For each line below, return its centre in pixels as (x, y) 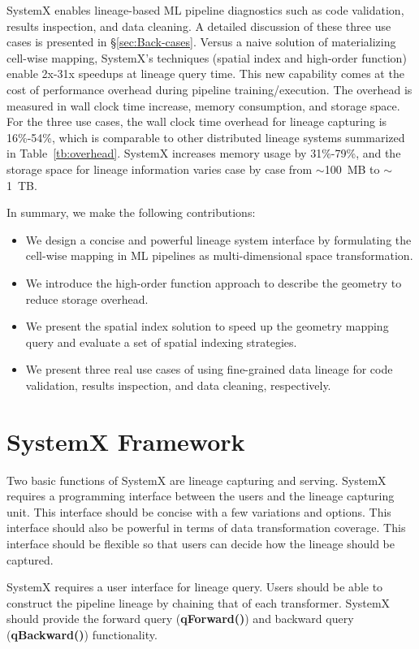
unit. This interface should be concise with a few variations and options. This (199, 511)
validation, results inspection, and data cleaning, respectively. (178, 385)
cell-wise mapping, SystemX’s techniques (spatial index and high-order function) (207, 57)
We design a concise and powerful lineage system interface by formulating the (218, 239)
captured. (30, 559)
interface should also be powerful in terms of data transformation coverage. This (206, 528)
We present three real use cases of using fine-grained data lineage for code (209, 369)
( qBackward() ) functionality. (82, 634)
